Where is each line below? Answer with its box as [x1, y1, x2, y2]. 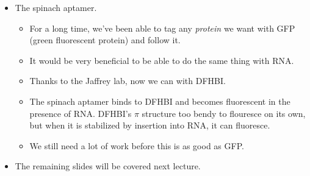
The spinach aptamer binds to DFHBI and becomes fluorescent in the [29, 94, 290, 107]
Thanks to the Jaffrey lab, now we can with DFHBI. [29, 74, 226, 87]
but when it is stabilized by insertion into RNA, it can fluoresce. [29, 119, 270, 132]
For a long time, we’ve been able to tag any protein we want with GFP [29, 21, 295, 34]
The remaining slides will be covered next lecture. [15, 160, 201, 172]
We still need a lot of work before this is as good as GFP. [29, 139, 244, 152]
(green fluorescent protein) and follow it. [29, 33, 181, 46]
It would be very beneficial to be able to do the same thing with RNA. [29, 54, 294, 66]
